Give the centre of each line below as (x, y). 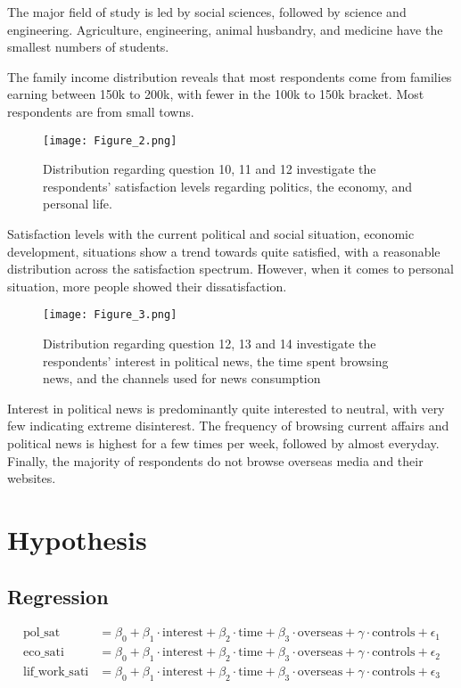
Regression (58, 596)
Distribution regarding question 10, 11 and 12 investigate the (210, 169)
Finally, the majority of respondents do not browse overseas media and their (215, 460)
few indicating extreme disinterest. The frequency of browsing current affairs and (228, 426)
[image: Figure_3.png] (110, 315)
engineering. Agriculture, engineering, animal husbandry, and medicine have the (225, 29)
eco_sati (43, 653)
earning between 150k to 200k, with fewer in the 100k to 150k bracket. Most (216, 94)
